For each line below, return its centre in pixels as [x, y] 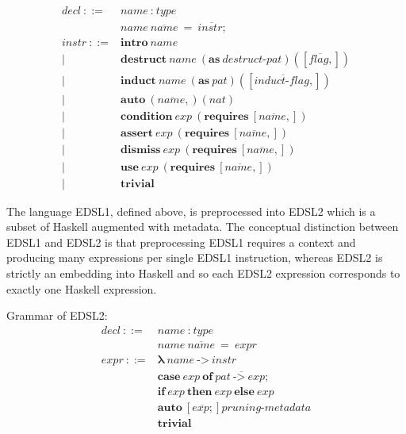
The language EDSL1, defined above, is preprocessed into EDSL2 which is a [191, 211]
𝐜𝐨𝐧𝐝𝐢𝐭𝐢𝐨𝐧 [147, 117]
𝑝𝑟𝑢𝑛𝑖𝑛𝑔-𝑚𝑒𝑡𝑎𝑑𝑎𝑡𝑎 [266, 408]
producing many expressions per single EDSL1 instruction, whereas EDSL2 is [195, 257]
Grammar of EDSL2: [57, 315]
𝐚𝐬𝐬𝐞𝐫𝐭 [137, 134]
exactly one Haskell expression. [82, 288]
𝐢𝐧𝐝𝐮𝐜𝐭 [138, 81]
